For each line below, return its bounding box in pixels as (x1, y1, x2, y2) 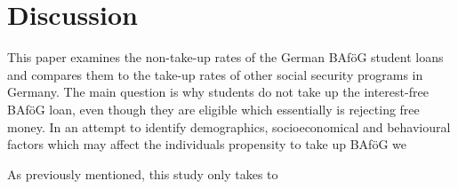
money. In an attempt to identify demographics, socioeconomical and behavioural (7, 117, 451, 136)
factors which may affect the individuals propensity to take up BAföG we (7, 135, 406, 154)
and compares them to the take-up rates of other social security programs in (7, 65, 423, 83)
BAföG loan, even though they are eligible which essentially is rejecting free (7, 99, 420, 118)
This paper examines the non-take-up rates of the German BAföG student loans (7, 48, 444, 67)
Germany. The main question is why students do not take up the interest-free (7, 83, 429, 101)
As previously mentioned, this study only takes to (7, 164, 278, 183)
